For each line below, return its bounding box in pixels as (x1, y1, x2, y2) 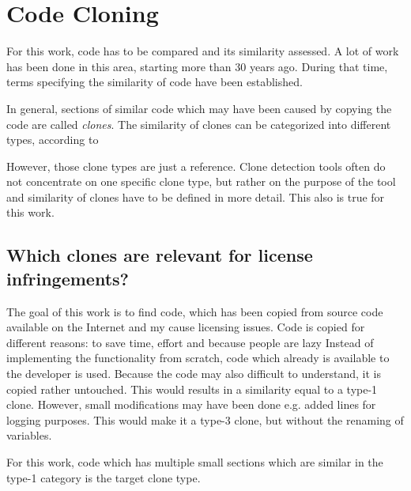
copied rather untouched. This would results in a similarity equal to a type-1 (6, 380, 378, 397)
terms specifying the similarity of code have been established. (6, 74, 303, 90)
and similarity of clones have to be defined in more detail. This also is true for (6, 188, 385, 205)
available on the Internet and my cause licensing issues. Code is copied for (6, 319, 365, 335)
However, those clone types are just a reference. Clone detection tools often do (6, 157, 386, 174)
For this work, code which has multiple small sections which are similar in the (6, 454, 383, 470)
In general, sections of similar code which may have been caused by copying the (6, 100, 392, 116)
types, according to (6, 131, 99, 148)
